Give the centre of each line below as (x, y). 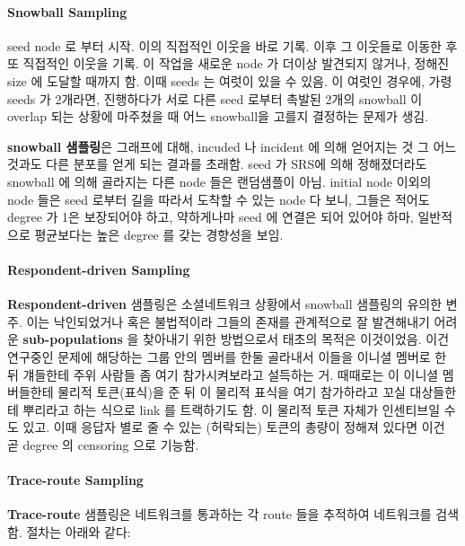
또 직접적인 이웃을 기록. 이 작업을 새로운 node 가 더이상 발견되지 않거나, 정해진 (228, 63)
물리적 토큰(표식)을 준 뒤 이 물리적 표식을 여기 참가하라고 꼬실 (232, 392)
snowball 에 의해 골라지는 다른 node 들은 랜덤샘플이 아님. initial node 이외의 (219, 181)
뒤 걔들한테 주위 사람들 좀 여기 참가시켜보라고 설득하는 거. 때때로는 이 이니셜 (223, 374)
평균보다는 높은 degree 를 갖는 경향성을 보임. (159, 234)
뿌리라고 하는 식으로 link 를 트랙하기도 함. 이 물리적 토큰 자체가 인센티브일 (232, 409)
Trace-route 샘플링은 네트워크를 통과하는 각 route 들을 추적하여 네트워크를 (219, 514)
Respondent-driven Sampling (99, 269)
